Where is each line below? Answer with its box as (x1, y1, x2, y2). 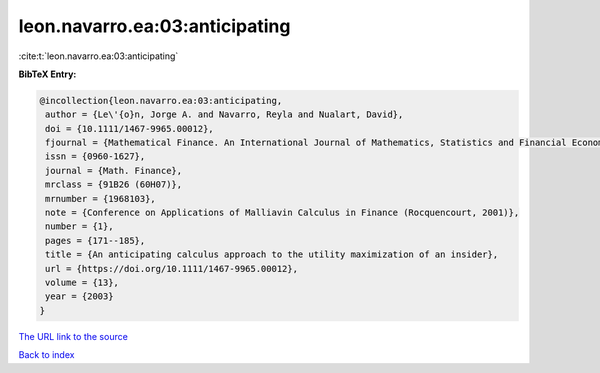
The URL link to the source (18, 330, 129, 342)
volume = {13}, (45, 277, 120, 288)
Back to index (18, 349, 75, 361)
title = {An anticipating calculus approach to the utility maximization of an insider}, (45, 249, 499, 260)
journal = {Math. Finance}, (45, 165, 183, 176)
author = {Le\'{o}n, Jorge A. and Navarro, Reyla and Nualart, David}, (45, 109, 404, 120)
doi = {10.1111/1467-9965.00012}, (45, 123, 214, 134)
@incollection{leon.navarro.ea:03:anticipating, (39, 95, 283, 106)
